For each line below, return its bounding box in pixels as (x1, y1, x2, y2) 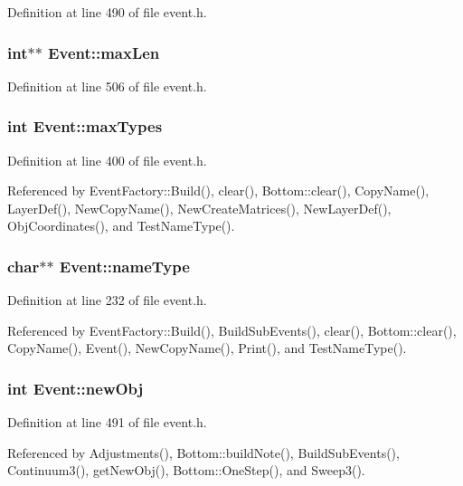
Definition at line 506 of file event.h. (7, 76, 207, 95)
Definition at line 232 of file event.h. (7, 291, 207, 310)
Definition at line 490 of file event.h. (7, 3, 207, 21)
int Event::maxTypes (7, 115, 163, 138)
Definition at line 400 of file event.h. (7, 150, 207, 169)
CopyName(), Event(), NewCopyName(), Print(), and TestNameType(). (7, 338, 407, 357)
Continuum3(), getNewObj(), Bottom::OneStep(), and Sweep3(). (7, 461, 365, 480)
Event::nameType (59, 254, 190, 277)
